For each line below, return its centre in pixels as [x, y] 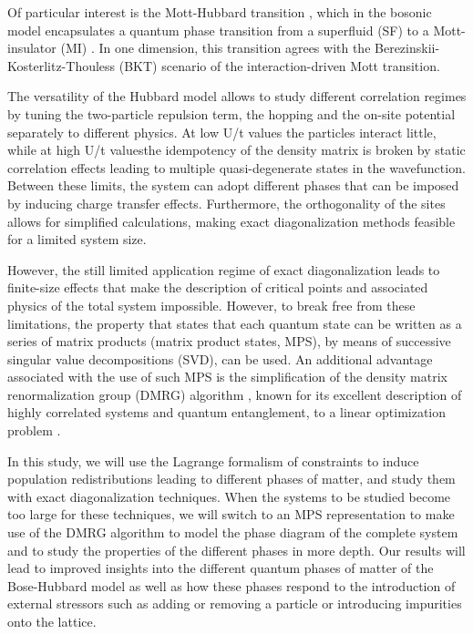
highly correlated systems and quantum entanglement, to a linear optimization [227, 412]
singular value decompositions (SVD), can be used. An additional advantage [220, 358]
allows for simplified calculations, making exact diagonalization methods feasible [231, 221]
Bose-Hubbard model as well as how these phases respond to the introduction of [231, 585]
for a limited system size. [77, 239]
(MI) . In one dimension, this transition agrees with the [216, 48]
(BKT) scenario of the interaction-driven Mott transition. [279, 65]
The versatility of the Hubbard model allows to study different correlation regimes [237, 96]
